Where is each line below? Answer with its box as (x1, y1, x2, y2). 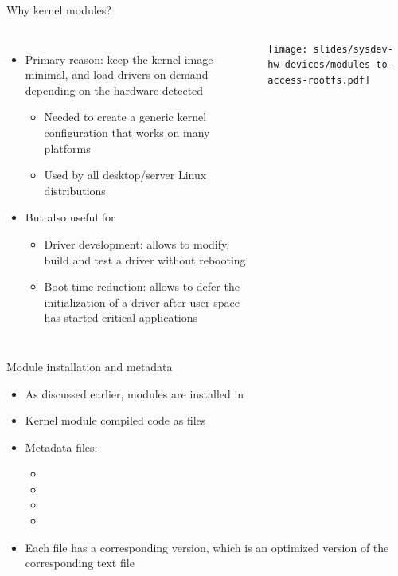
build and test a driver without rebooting (44, 251, 246, 268)
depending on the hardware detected (25, 81, 204, 98)
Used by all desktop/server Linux (44, 167, 207, 183)
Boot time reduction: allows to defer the (44, 278, 240, 295)
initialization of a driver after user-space (44, 293, 240, 310)
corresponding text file (25, 554, 135, 571)
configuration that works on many (44, 123, 210, 140)
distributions (44, 182, 106, 198)
